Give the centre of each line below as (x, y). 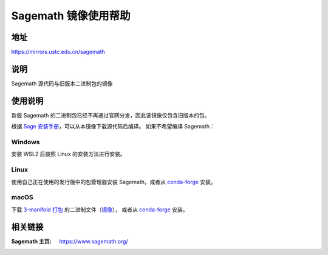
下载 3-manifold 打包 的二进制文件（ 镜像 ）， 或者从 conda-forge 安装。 (100, 210)
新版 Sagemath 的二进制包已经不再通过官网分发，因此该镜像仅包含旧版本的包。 (111, 115)
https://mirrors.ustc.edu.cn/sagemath (58, 52)
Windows (26, 142)
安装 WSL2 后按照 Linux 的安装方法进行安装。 (68, 154)
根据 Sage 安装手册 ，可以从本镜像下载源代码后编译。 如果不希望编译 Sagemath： (113, 127)
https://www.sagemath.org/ (94, 241)
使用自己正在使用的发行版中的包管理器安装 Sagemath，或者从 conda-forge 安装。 (114, 182)
